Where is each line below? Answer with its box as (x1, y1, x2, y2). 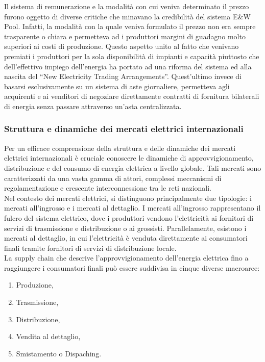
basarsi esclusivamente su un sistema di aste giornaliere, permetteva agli (4, 81, 230, 91)
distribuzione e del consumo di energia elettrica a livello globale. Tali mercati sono (4, 162, 261, 173)
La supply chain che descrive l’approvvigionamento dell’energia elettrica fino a (4, 252, 249, 263)
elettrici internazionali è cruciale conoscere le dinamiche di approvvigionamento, (4, 152, 254, 163)
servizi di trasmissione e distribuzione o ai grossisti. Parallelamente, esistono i (4, 222, 247, 233)
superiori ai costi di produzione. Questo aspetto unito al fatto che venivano (4, 41, 239, 51)
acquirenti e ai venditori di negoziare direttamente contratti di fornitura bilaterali (4, 91, 259, 101)
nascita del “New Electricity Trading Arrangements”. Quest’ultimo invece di (4, 71, 242, 82)
